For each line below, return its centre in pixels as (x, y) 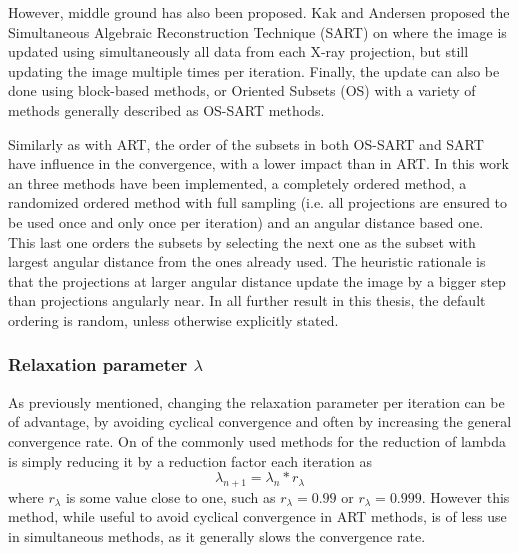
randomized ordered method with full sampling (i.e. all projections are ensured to (258, 202)
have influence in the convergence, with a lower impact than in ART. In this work (258, 163)
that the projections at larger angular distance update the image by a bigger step (257, 280)
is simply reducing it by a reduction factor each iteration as (190, 460)
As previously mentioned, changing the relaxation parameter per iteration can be (256, 401)
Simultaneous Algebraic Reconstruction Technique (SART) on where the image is (257, 31)
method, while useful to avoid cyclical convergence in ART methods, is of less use (257, 516)
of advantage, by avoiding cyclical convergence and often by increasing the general (260, 421)
